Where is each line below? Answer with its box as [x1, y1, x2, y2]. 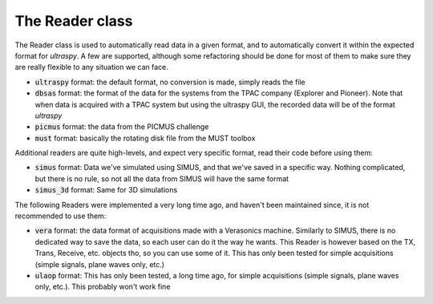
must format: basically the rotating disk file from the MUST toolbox [34, 133, 256, 143]
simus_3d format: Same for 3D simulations [34, 185, 178, 195]
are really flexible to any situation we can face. [14, 63, 168, 72]
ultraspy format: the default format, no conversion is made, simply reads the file [34, 77, 306, 87]
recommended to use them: [14, 211, 107, 221]
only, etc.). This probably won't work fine [34, 282, 171, 292]
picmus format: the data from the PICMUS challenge [34, 122, 209, 132]
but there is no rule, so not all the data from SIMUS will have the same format [34, 173, 289, 184]
